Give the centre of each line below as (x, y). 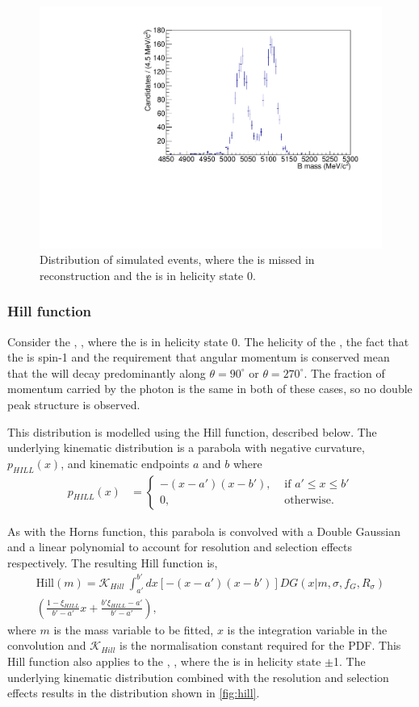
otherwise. (309, 501)
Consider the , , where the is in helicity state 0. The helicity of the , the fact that (208, 341)
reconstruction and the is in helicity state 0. (148, 275)
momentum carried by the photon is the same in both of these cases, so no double (210, 389)
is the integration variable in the (307, 629)
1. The (350, 661)
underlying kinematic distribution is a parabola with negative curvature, (186, 448)
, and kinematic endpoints (125, 463)
